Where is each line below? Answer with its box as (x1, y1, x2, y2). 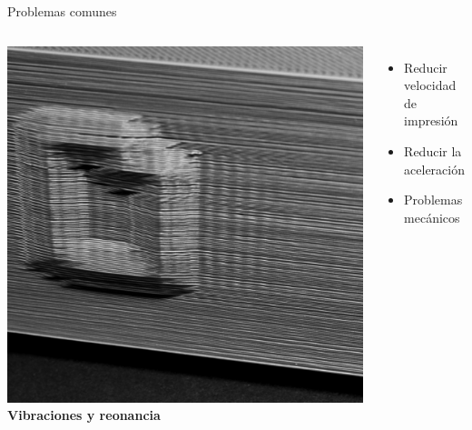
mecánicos (404, 207, 460, 226)
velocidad (404, 75, 457, 95)
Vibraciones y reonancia (7, 405, 161, 425)
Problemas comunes (7, 2, 117, 20)
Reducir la (404, 141, 462, 160)
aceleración (404, 159, 465, 178)
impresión (404, 111, 458, 130)
